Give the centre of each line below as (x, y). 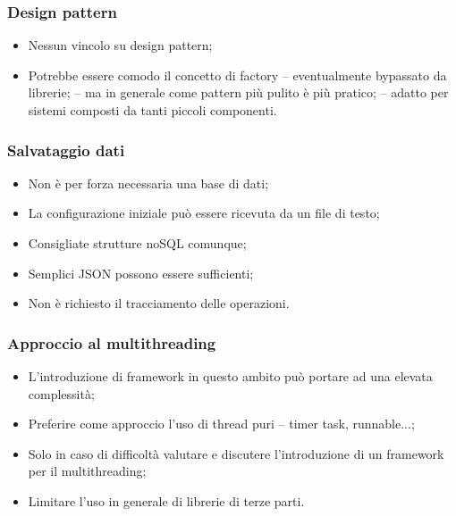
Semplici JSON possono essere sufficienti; (141, 273)
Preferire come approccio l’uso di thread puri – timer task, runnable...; (221, 424)
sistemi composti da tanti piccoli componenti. (152, 110)
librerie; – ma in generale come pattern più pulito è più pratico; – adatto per (238, 92)
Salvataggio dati (66, 150)
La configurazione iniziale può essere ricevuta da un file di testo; (204, 213)
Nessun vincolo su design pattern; (120, 45)
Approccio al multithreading (112, 342)
